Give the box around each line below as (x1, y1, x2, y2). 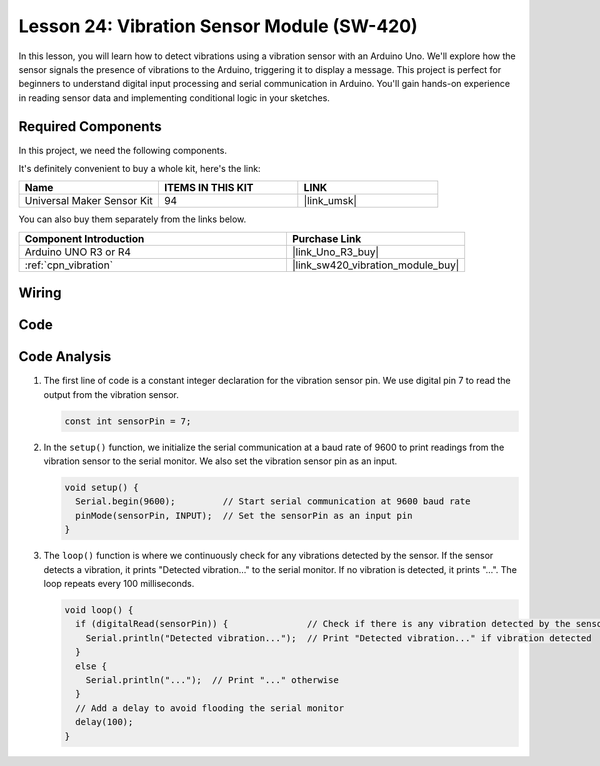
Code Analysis (18, 348, 112, 365)
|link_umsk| (303, 194, 357, 208)
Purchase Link (291, 231, 362, 245)
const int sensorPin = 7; (64, 415, 192, 427)
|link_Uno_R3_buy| (291, 245, 380, 259)
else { (75, 660, 108, 672)
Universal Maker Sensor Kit (24, 194, 154, 208)
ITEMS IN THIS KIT (163, 181, 254, 195)
